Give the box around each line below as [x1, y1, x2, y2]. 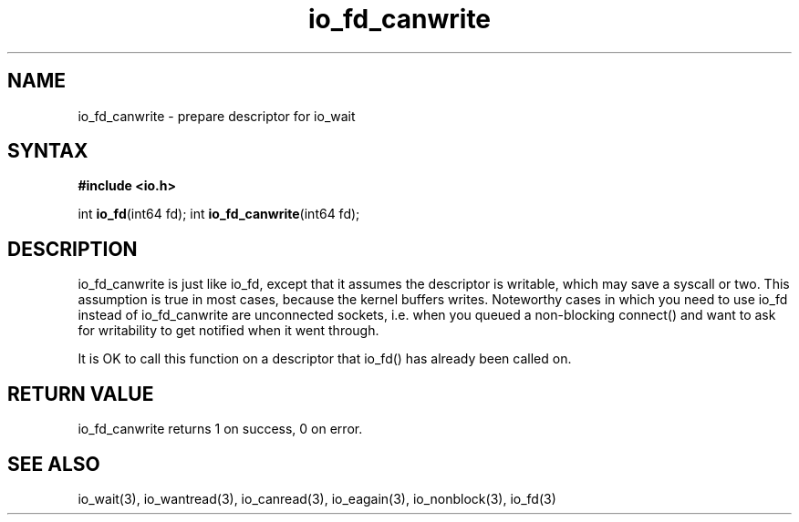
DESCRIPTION [7, 237, 138, 261]
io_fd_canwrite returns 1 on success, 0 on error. [78, 421, 363, 437]
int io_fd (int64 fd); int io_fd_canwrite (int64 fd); [78, 206, 360, 222]
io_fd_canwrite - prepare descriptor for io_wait [78, 107, 356, 124]
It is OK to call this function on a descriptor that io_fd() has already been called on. [78, 351, 572, 367]
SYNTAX [7, 139, 88, 163]
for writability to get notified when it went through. [78, 322, 379, 339]
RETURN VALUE [7, 382, 154, 405]
